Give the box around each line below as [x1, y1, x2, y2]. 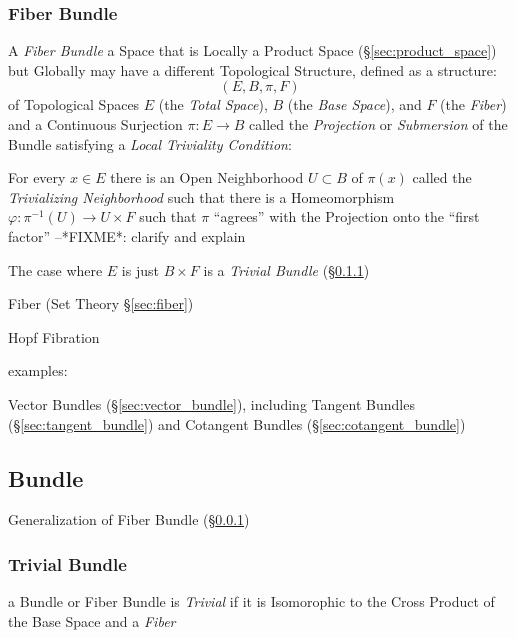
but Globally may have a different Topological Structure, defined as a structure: [8, 59, 497, 80]
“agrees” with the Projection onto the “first [213, 206, 480, 227]
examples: [8, 360, 68, 381]
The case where [8, 259, 103, 280]
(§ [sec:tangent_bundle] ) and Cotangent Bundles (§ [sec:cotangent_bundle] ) [8, 413, 466, 434]
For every [8, 167, 66, 188]
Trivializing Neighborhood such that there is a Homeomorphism [8, 186, 395, 207]
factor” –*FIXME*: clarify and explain [8, 225, 246, 246]
